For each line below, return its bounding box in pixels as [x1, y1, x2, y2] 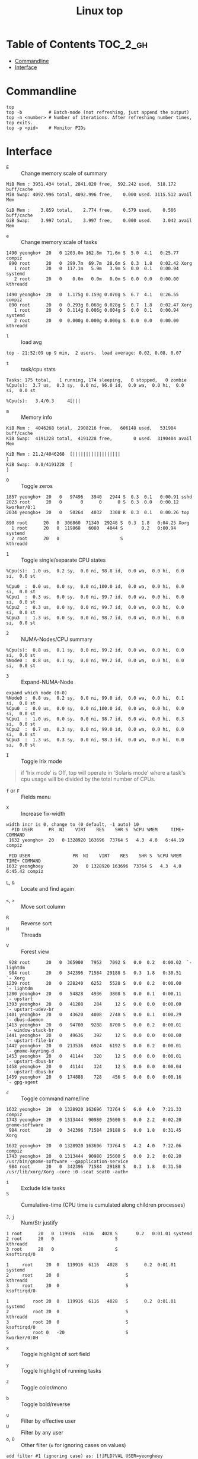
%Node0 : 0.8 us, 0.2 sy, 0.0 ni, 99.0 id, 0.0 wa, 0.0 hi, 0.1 [6, 695, 184, 701]
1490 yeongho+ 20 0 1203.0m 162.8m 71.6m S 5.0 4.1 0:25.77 [6, 250, 179, 256]
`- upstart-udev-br [6, 1006, 55, 1012]
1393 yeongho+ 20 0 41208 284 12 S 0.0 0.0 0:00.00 [6, 1001, 182, 1007]
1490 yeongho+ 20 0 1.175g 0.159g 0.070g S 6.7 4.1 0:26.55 [6, 292, 179, 298]
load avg [21, 338, 43, 346]
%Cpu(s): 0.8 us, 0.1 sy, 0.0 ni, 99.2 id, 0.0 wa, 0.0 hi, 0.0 [6, 647, 184, 653]
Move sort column [21, 903, 65, 910]
